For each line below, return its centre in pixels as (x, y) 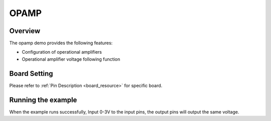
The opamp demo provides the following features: (61, 43)
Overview (25, 31)
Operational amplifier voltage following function (71, 59)
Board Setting (31, 74)
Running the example (43, 100)
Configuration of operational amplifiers (62, 52)
